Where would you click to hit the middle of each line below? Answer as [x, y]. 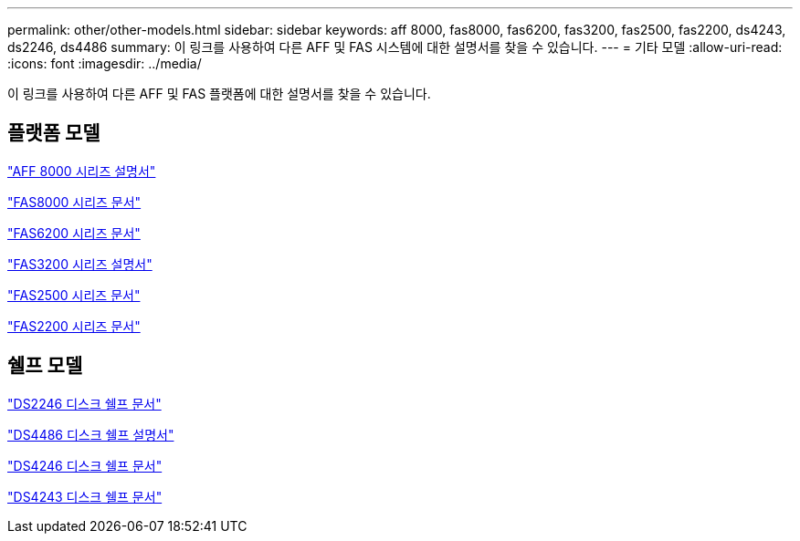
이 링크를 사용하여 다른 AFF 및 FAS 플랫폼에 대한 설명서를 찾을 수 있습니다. [219, 94]
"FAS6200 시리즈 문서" [74, 233]
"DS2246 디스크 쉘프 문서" [84, 403]
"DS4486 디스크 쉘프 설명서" [91, 434]
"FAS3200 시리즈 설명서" [80, 264]
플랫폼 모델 [54, 133]
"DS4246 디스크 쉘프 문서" [85, 465]
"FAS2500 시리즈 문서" [74, 295]
